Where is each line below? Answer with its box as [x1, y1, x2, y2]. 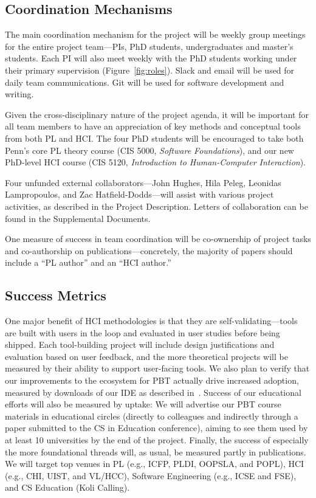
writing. [5, 88, 34, 100]
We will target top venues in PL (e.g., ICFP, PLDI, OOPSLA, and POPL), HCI [5, 457, 304, 470]
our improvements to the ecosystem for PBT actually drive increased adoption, [5, 374, 299, 387]
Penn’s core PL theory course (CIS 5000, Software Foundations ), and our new [5, 144, 294, 156]
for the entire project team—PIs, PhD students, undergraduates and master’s [5, 40, 294, 52]
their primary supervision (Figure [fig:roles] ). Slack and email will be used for [5, 63, 295, 76]
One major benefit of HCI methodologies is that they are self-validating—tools [5, 314, 298, 327]
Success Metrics [5, 286, 106, 305]
